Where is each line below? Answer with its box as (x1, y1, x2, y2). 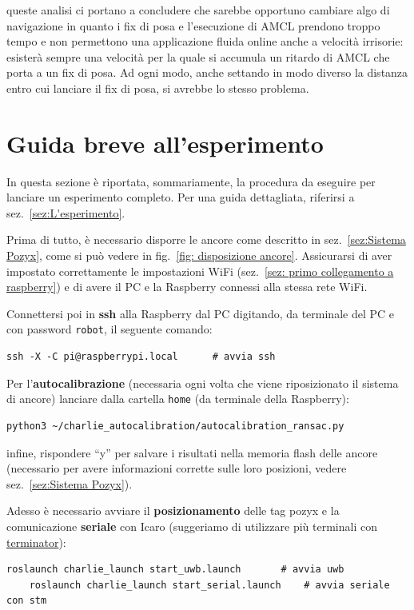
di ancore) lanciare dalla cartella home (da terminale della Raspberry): (6, 390, 349, 407)
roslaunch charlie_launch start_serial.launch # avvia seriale (29, 579, 390, 591)
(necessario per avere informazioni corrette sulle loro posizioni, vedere (6, 460, 347, 476)
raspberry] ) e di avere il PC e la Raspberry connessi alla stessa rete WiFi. (6, 278, 368, 295)
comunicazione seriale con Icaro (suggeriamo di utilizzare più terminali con (6, 517, 377, 534)
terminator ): (6, 533, 66, 550)
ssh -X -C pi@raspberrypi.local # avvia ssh (6, 351, 276, 363)
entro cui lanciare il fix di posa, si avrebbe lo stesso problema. (6, 79, 309, 96)
